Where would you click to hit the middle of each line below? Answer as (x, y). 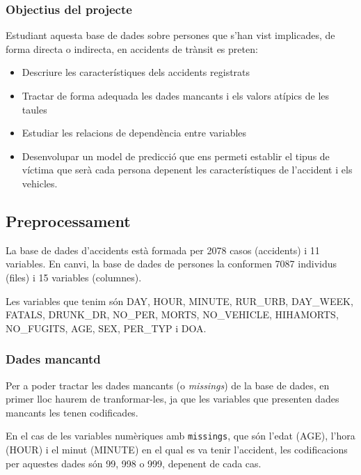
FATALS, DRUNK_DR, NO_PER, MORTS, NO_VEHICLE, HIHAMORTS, (172, 314)
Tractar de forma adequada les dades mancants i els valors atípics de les (176, 95)
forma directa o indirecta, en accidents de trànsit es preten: (132, 48)
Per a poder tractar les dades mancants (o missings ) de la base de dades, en (168, 385)
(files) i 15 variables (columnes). (74, 277)
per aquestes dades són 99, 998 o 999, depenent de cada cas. (134, 463)
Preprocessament (68, 220)
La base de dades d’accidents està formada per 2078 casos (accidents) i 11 (163, 250)
